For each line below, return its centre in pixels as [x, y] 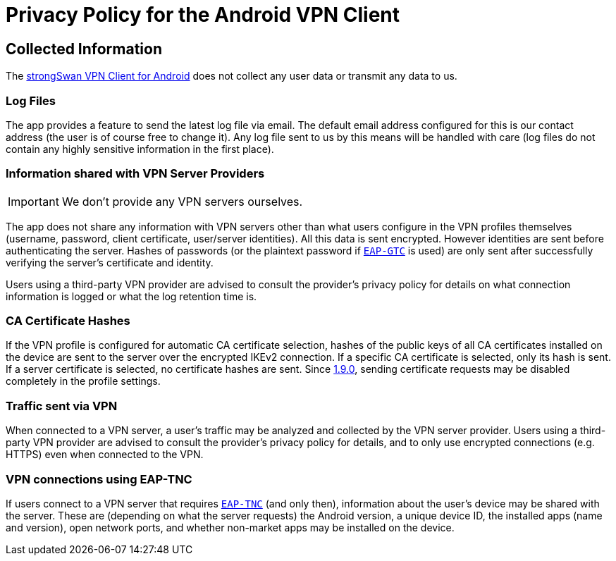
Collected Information [84, 49]
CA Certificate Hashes [68, 321]
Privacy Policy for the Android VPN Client [203, 15]
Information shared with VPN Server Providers [135, 174]
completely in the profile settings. [83, 381]
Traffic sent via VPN [62, 406]
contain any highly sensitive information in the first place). [140, 149]
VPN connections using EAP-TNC [99, 479]
